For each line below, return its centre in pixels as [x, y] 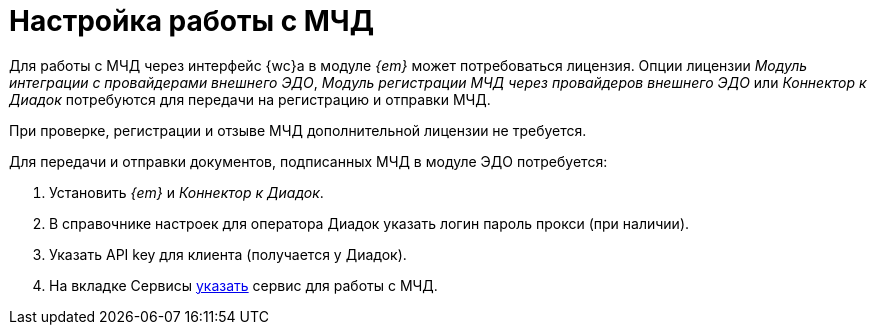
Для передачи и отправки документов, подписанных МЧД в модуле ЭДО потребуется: [308, 161]
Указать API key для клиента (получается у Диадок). [228, 254]
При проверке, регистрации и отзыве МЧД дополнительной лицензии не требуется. [298, 130]
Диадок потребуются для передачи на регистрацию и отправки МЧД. [250, 99]
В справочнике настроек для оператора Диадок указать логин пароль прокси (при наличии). [369, 223]
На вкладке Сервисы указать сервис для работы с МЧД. [243, 285]
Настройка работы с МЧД [191, 21]
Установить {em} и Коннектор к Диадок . [186, 192]
